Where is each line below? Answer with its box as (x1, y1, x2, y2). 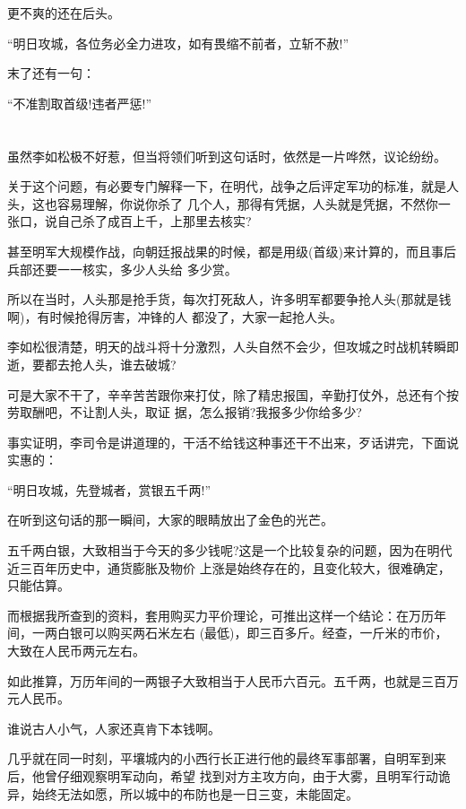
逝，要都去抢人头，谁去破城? (7, 354, 177, 373)
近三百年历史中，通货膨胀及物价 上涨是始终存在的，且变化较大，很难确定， (7, 558, 451, 577)
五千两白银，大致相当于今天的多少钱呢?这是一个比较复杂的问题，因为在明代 (7, 541, 453, 560)
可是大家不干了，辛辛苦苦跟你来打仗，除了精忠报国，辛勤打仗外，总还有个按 (7, 385, 459, 404)
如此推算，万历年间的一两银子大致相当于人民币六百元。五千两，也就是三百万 (7, 671, 459, 690)
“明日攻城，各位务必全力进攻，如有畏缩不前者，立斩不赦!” (7, 33, 349, 52)
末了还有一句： (7, 64, 95, 83)
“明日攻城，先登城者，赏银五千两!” (7, 480, 211, 499)
